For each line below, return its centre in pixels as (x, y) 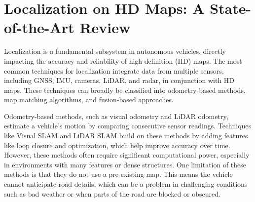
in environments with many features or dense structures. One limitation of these (125, 164)
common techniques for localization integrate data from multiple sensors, (114, 70)
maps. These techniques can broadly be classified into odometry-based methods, (125, 90)
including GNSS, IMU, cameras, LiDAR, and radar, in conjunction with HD (119, 80)
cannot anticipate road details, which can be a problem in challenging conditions (126, 184)
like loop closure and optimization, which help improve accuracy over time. (117, 145)
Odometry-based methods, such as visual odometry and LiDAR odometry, (116, 116)
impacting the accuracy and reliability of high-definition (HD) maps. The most (123, 61)
